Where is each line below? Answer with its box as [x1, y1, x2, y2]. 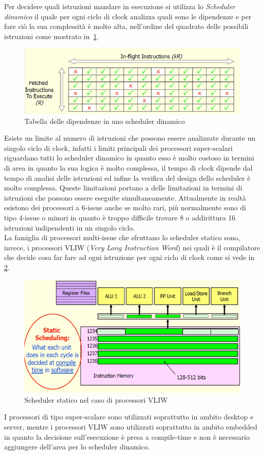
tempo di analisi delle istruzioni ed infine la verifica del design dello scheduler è [4, 172, 251, 183]
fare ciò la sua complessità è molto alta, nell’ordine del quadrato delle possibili [4, 21, 249, 31]
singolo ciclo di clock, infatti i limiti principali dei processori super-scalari [4, 142, 233, 153]
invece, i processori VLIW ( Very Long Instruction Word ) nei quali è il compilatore [4, 242, 260, 252]
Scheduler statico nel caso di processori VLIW [24, 394, 168, 405]
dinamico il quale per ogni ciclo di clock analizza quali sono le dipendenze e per [4, 11, 252, 21]
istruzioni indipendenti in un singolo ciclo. [4, 222, 135, 233]
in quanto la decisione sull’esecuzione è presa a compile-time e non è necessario [4, 431, 250, 442]
